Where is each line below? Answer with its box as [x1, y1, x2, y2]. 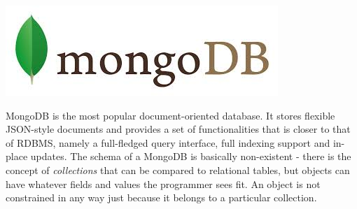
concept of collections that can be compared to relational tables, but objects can [6, 162, 350, 177]
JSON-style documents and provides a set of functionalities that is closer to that [6, 122, 351, 136]
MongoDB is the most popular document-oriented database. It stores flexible [6, 108, 335, 122]
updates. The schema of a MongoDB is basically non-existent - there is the [30, 149, 351, 164]
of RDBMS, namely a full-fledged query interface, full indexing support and [6, 135, 330, 150]
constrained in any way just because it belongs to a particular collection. [6, 190, 317, 205]
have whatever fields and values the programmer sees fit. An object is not [6, 176, 321, 191]
